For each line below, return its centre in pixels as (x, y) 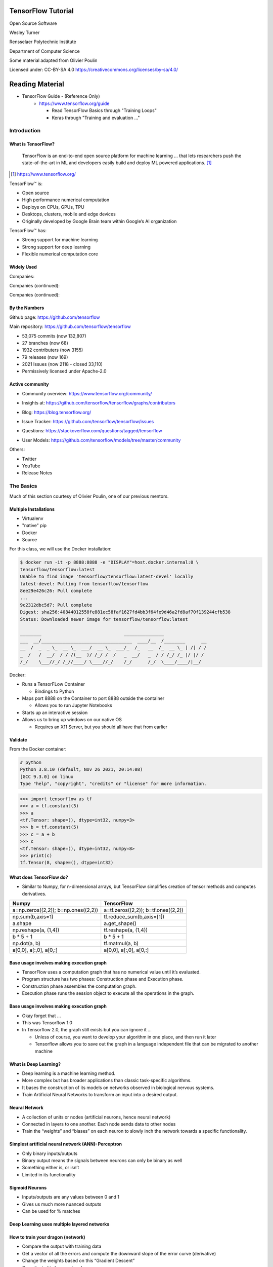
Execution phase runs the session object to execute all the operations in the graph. (108, 993)
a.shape (22, 923)
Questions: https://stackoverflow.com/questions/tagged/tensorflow (92, 431)
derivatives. (34, 893)
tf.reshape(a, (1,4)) (126, 930)
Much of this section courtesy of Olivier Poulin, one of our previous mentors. (89, 496)
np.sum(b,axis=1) (33, 917)
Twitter (29, 459)
